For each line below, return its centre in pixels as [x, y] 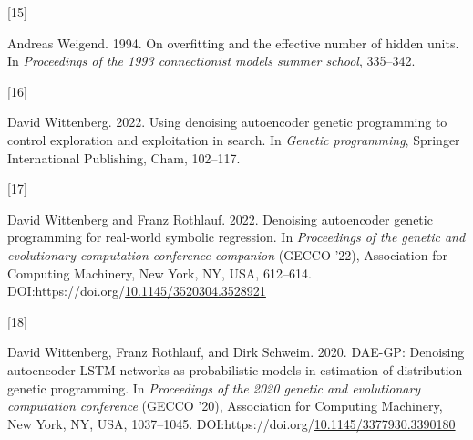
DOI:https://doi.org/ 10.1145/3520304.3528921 [137, 291]
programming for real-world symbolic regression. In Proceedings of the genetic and [236, 237]
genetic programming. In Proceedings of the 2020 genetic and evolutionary [214, 388]
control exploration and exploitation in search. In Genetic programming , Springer [234, 139]
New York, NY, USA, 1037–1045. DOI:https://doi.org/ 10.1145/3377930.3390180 [231, 423]
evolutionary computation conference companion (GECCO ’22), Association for [227, 254]
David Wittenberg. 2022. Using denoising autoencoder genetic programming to [227, 122]
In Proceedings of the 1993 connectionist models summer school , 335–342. [211, 61]
